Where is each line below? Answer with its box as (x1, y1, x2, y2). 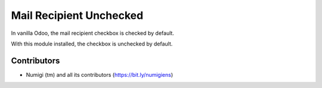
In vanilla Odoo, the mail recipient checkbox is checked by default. (11, 30, 174, 37)
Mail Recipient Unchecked (11, 9, 144, 22)
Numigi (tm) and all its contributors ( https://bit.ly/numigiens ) (26, 71, 174, 78)
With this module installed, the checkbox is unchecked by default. (11, 40, 173, 47)
